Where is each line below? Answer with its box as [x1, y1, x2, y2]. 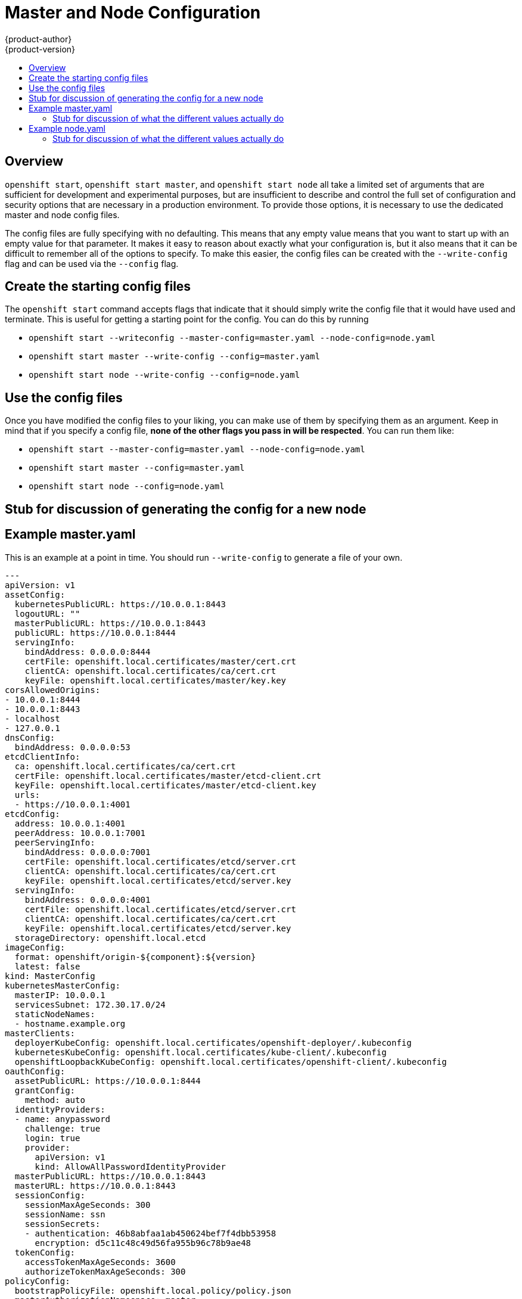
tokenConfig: [14, 1247, 76, 1257]
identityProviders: [14, 1104, 105, 1114]
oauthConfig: [5, 1066, 66, 1076]
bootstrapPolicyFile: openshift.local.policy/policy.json [14, 1285, 291, 1295]
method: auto [24, 1095, 85, 1105]
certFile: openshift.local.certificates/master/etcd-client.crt [14, 770, 322, 781]
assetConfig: [5, 589, 66, 599]
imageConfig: [5, 942, 66, 952]
